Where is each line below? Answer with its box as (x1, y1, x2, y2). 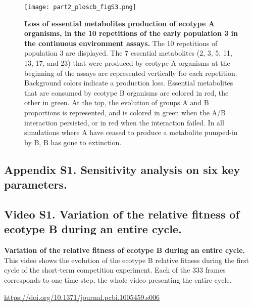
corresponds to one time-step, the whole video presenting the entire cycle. (4, 274, 232, 285)
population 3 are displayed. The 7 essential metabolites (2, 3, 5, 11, (24, 48, 232, 58)
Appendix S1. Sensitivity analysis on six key (4, 161, 240, 177)
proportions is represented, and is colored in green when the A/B (24, 107, 226, 117)
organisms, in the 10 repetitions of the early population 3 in (24, 28, 238, 38)
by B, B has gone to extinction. (24, 137, 122, 147)
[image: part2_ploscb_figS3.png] (24, 4, 136, 11)
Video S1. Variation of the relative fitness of (4, 206, 239, 222)
